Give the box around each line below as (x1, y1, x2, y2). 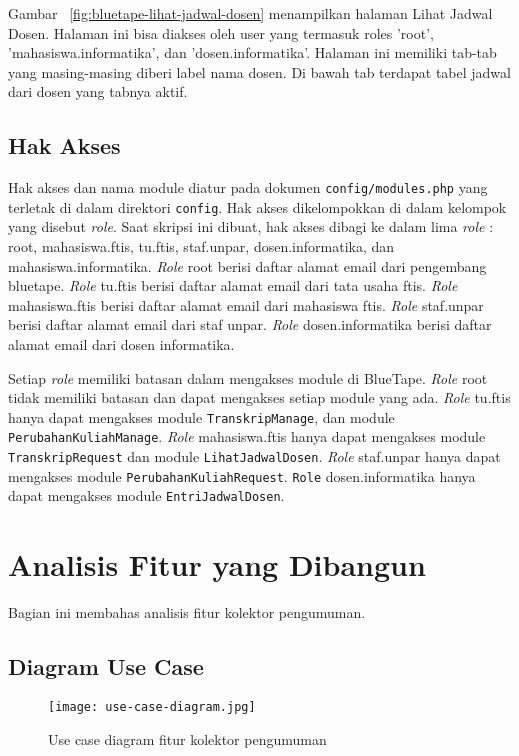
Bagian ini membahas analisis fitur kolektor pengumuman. (8, 602, 366, 623)
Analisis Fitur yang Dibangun (8, 544, 426, 585)
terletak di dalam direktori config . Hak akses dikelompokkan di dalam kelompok (8, 196, 507, 217)
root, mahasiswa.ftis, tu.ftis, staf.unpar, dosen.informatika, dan (8, 236, 395, 257)
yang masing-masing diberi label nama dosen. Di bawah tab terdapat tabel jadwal (8, 61, 511, 82)
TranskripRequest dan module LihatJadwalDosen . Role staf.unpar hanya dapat (8, 446, 501, 467)
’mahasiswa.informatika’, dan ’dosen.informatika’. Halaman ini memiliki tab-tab (8, 42, 497, 63)
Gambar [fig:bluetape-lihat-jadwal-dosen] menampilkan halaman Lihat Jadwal (8, 3, 493, 23)
